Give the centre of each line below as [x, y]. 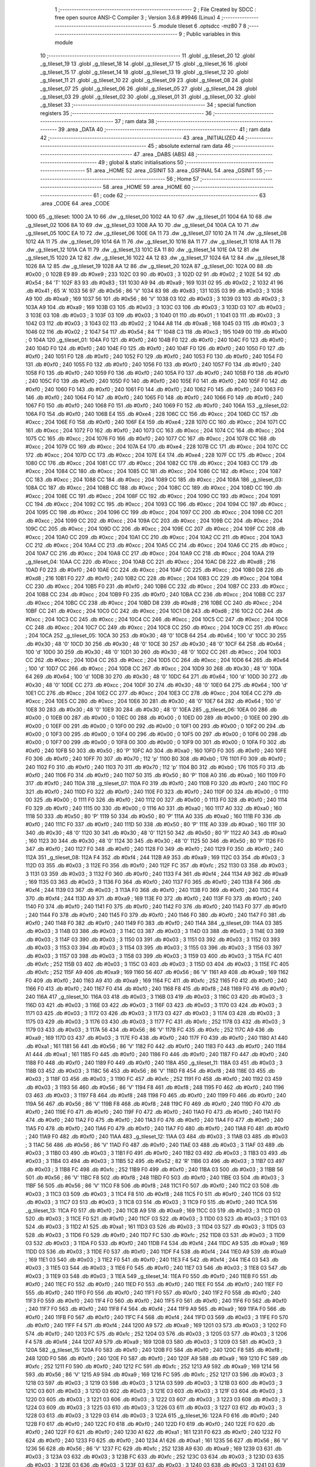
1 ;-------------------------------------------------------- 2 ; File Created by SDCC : [156, 9]
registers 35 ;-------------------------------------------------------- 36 [126, 113]
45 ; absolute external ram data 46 [189, 146]
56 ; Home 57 [183, 178]
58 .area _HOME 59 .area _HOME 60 [147, 187]
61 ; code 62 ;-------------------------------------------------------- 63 [180, 195]
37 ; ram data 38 [134, 121]
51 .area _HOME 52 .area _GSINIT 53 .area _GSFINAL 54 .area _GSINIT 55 [174, 171]
